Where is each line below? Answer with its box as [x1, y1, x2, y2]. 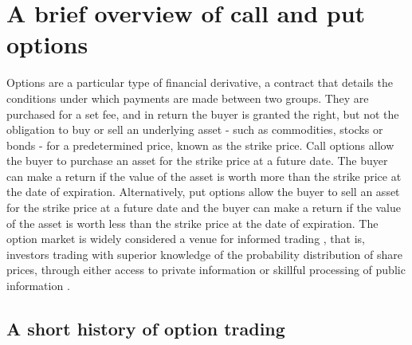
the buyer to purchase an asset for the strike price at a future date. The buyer [6, 152, 388, 169]
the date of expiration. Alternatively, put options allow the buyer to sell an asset [6, 183, 400, 200]
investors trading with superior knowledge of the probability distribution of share [6, 245, 402, 262]
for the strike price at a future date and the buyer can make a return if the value [6, 199, 402, 216]
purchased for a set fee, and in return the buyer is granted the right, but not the [6, 105, 399, 122]
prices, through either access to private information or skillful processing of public [6, 261, 406, 278]
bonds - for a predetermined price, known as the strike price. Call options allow [6, 136, 394, 153]
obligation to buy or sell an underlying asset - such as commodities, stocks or [6, 121, 383, 138]
